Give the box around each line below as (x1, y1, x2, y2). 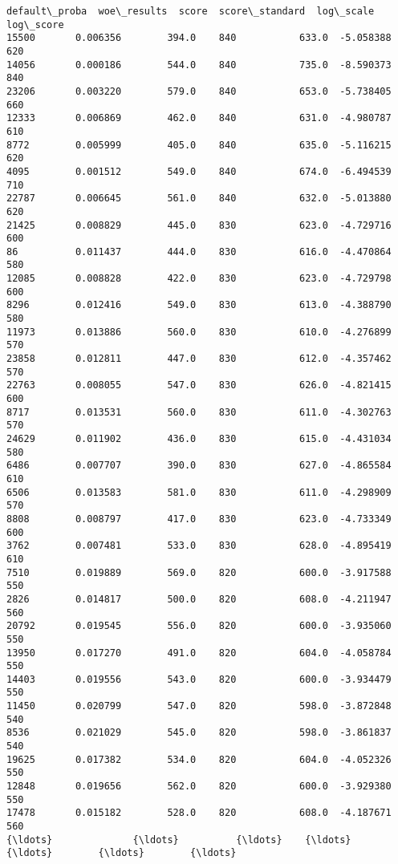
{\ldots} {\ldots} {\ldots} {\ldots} (6, 834, 351, 846)
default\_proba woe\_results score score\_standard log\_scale (6, 6, 375, 17)
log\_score (6, 18, 64, 30)
